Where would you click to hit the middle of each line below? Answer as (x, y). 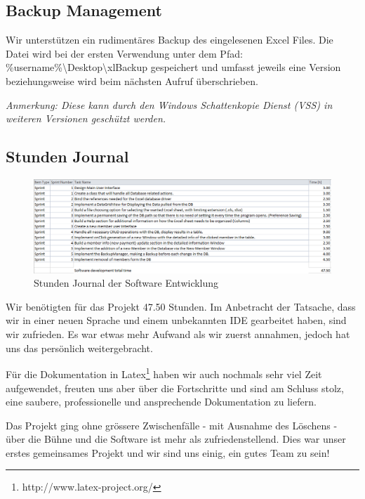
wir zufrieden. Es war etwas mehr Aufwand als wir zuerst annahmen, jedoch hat (178, 334)
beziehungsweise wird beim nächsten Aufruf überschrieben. (132, 80)
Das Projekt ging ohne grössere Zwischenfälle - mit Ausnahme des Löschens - (172, 425)
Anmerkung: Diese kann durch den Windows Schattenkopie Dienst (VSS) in (169, 104)
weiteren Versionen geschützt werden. (86, 118)
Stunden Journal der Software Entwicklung (126, 283)
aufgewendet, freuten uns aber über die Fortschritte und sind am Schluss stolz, (175, 388)
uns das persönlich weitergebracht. (79, 348)
